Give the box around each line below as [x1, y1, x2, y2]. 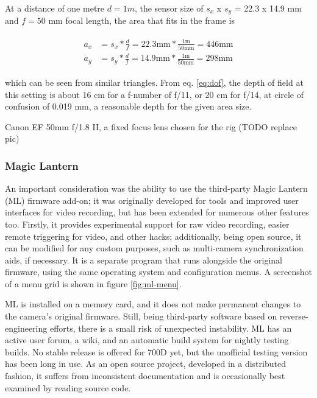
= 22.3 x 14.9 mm [234, 2, 302, 14]
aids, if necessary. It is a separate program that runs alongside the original [5, 253, 282, 266]
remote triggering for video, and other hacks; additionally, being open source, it [5, 229, 302, 242]
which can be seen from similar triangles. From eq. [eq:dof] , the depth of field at [5, 75, 304, 88]
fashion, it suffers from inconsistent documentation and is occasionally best [5, 369, 285, 382]
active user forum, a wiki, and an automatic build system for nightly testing [5, 333, 289, 346]
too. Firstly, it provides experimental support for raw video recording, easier [5, 217, 290, 230]
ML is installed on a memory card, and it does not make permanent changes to [5, 298, 301, 310]
